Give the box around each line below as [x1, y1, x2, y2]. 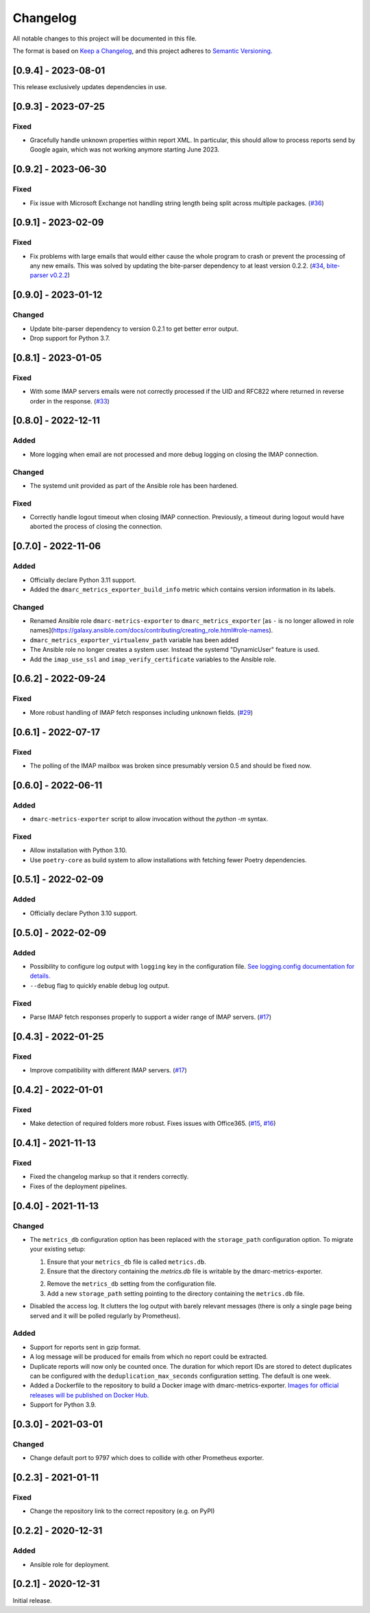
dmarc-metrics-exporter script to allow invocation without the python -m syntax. [29, 815, 269, 823]
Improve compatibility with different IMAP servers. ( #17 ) [29, 1066, 188, 1074]
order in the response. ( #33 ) [29, 397, 110, 405]
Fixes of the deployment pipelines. [29, 1182, 127, 1190]
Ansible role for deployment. [29, 1560, 110, 1568]
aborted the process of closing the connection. [29, 522, 162, 531]
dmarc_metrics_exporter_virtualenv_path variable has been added [29, 635, 239, 644]
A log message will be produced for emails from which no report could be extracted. [29, 1352, 269, 1361]
